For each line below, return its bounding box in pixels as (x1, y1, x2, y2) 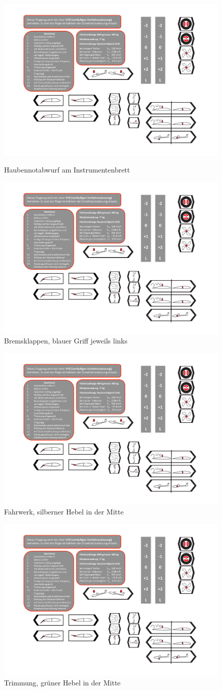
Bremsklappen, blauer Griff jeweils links (4, 335, 128, 346)
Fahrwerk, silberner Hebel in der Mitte (4, 506, 124, 516)
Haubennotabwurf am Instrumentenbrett (4, 164, 130, 175)
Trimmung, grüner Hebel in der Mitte (4, 677, 121, 687)
